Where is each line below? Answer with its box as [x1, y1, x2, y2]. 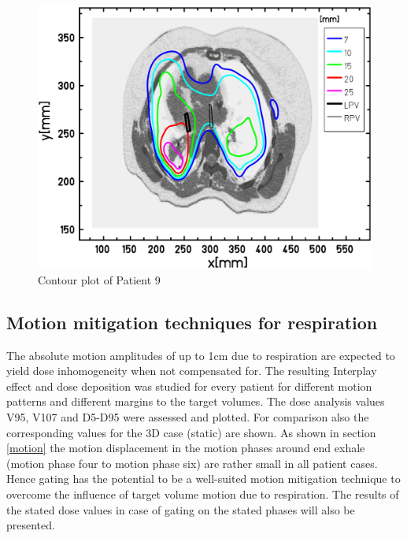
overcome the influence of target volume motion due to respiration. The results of [6, 486, 399, 503]
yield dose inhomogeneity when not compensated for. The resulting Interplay [6, 362, 377, 379]
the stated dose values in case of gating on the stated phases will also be [6, 501, 355, 518]
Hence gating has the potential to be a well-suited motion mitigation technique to [6, 470, 401, 487]
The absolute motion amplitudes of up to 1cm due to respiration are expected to [6, 347, 395, 363]
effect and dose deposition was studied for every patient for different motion [6, 377, 372, 394]
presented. [6, 517, 55, 533]
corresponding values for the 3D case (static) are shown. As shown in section [6, 424, 376, 440]
